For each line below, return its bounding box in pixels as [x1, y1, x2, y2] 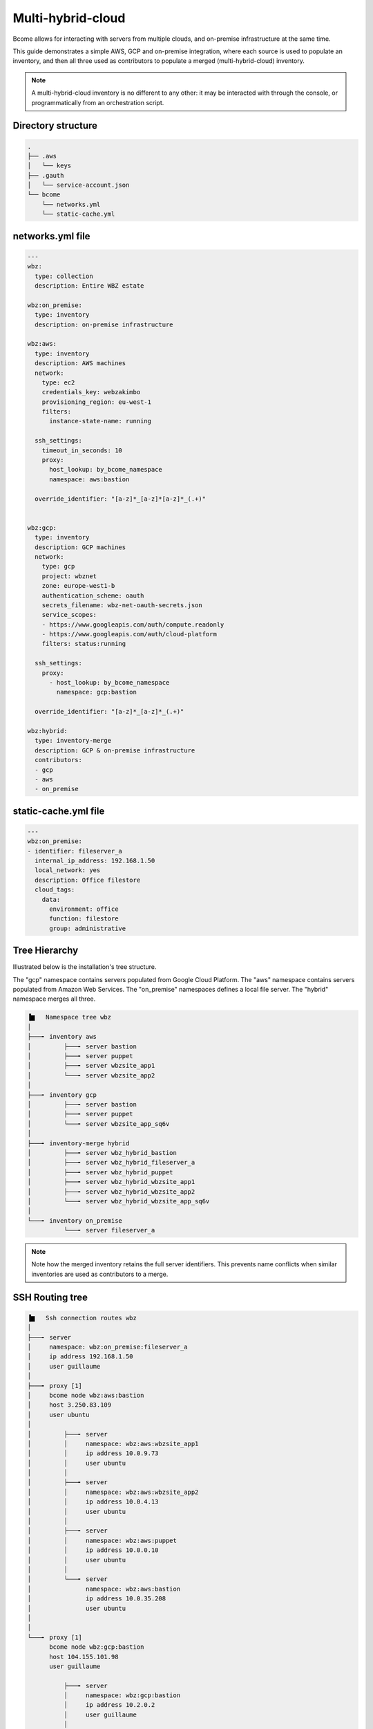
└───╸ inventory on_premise [27, 1217, 122, 1224]
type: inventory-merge [35, 737, 112, 745]
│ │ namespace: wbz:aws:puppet [27, 1536, 178, 1544]
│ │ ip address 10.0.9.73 [27, 1450, 159, 1457]
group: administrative [49, 924, 126, 932]
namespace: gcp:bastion [56, 688, 137, 696]
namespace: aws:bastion [49, 475, 130, 483]
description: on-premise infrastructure [35, 320, 173, 329]
